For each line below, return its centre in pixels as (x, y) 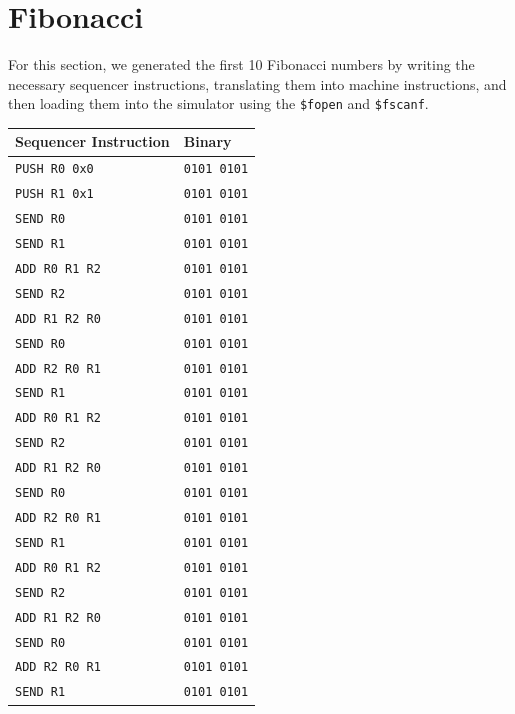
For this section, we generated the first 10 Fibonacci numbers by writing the (241, 64)
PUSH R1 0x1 (54, 194)
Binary (207, 141)
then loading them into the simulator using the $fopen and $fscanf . (218, 103)
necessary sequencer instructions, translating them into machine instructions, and (257, 83)
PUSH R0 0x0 (54, 169)
